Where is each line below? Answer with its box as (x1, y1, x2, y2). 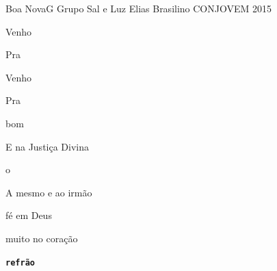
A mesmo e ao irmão (5, 185, 92, 199)
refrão (5, 257, 35, 268)
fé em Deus (5, 208, 52, 222)
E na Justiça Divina (5, 139, 90, 153)
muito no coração (5, 231, 78, 245)
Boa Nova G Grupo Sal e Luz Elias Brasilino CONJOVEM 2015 (5, 1, 272, 15)
